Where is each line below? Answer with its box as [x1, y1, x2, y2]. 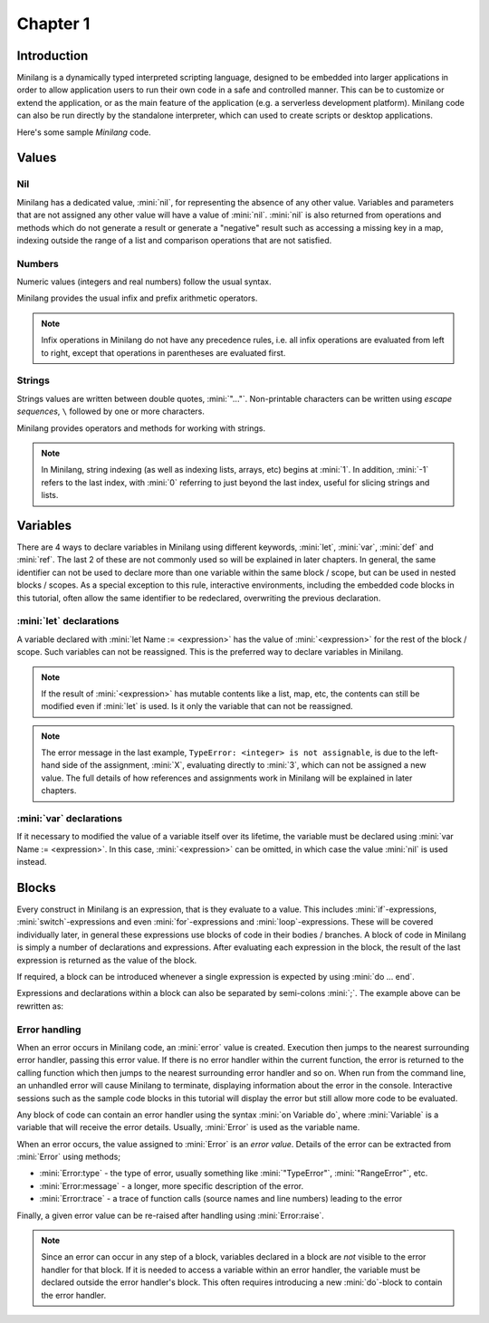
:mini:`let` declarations [16, 615, 120, 628]
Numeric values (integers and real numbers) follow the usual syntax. [16, 276, 272, 287]
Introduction [16, 48, 89, 63]
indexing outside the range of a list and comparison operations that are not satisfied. [16, 235, 332, 245]
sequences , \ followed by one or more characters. [16, 406, 206, 417]
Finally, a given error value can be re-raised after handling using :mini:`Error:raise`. [16, 1210, 325, 1221]
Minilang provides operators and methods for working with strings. [16, 422, 266, 434]
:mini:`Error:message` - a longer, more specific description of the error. [39, 1180, 304, 1191]
